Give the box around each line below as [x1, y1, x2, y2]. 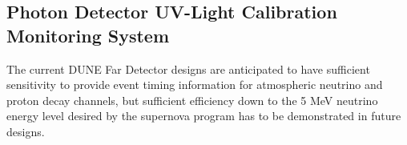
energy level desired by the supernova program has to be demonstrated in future [6, 107, 401, 124]
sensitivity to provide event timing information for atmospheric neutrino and [6, 76, 383, 93]
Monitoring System [6, 22, 170, 47]
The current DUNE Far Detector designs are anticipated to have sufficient [6, 60, 370, 77]
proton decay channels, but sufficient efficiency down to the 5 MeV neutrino [6, 91, 378, 108]
